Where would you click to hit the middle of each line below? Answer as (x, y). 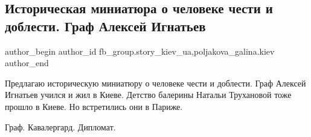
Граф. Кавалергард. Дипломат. (60, 126)
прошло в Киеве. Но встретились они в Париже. (94, 106)
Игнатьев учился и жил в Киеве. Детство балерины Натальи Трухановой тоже (148, 95)
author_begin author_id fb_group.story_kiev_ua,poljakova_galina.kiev (140, 51)
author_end (27, 63)
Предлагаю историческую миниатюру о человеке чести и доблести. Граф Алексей (155, 83)
